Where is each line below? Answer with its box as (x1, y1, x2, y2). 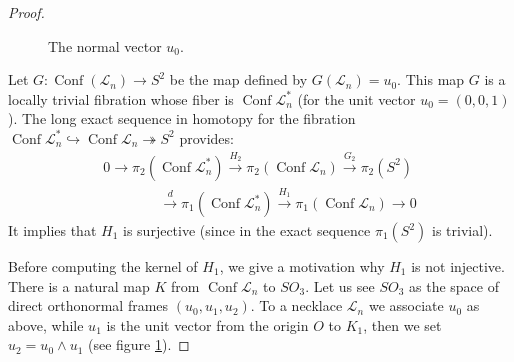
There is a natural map (8, 275, 150, 296)
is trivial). (432, 220, 493, 241)
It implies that (8, 220, 97, 241)
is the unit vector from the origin (106, 314, 309, 335)
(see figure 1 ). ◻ (87, 334, 190, 355)
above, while (8, 314, 84, 335)
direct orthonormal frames (8, 295, 169, 316)
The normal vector (48, 35, 162, 56)
